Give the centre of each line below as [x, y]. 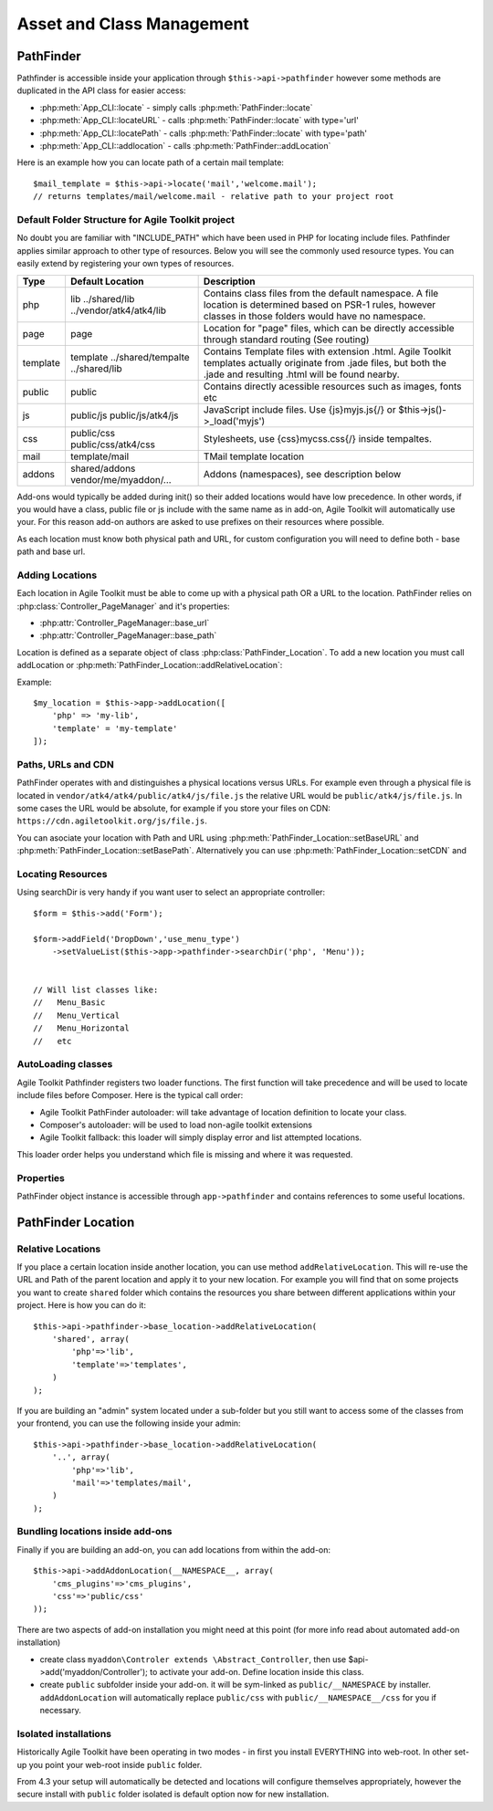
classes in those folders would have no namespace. [315, 316]
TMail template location [254, 456]
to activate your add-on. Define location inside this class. [257, 1671]
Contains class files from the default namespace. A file [321, 293]
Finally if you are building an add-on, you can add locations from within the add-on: [174, 1549]
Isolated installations [64, 1733]
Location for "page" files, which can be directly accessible [329, 328]
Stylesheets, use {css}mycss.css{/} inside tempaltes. [318, 438]
